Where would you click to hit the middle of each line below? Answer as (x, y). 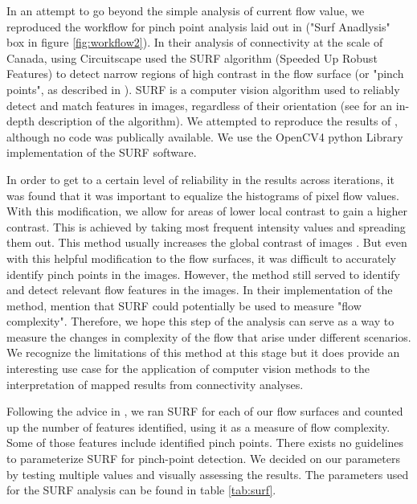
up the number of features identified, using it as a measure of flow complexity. (198, 426)
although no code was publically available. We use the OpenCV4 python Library (205, 136)
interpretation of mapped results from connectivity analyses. (155, 384)
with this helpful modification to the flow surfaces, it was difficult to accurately (201, 258)
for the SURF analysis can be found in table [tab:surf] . (141, 490)
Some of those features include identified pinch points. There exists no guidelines (205, 443)
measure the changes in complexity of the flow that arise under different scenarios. (209, 336)
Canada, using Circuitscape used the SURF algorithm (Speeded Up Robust (192, 57)
